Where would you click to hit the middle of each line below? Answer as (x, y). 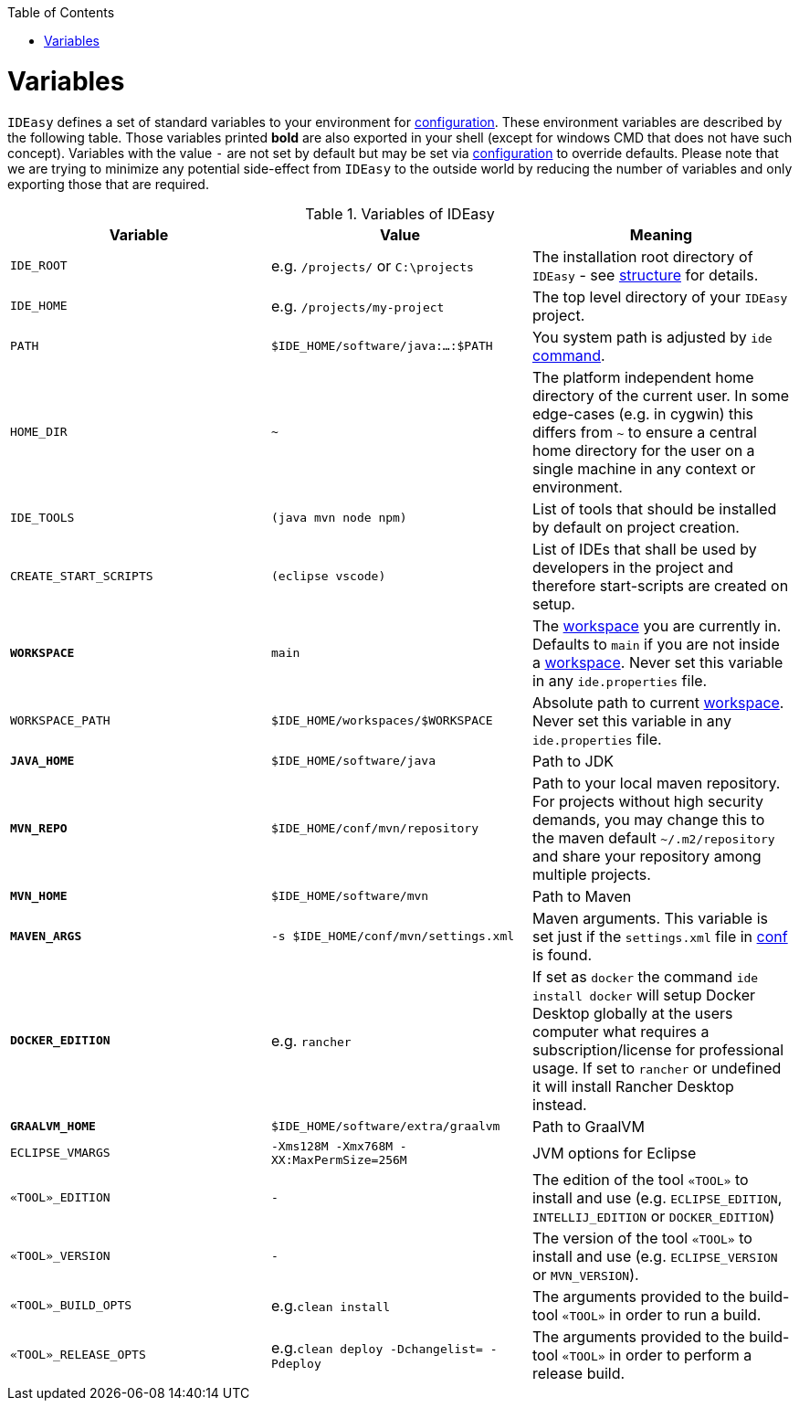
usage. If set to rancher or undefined (657, 1068)
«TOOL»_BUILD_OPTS (71, 1305)
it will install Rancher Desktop (633, 1086)
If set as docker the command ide (645, 976)
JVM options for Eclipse (614, 1153)
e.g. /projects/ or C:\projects (372, 265)
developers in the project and (633, 567)
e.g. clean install (331, 1305)
